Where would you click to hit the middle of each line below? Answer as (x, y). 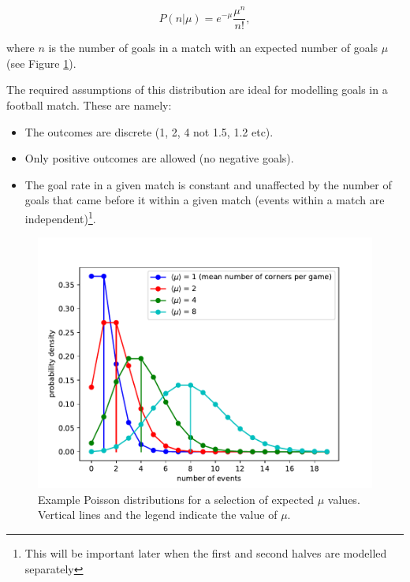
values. (344, 499)
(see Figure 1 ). (41, 63)
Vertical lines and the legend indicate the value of (158, 515)
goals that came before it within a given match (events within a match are (205, 200)
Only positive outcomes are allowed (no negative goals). (159, 158)
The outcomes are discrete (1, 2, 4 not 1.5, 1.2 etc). (149, 131)
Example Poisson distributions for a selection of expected (176, 499)
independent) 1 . (60, 217)
